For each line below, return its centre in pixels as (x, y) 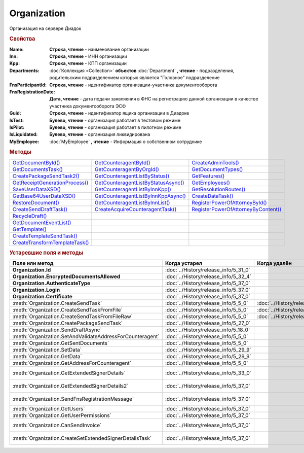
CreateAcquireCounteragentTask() (136, 209)
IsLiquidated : (24, 134)
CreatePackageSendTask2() (46, 176)
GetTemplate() (29, 229)
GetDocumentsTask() (38, 169)
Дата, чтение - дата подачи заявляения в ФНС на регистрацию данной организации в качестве (154, 99)
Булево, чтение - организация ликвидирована (100, 134)
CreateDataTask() (213, 196)
